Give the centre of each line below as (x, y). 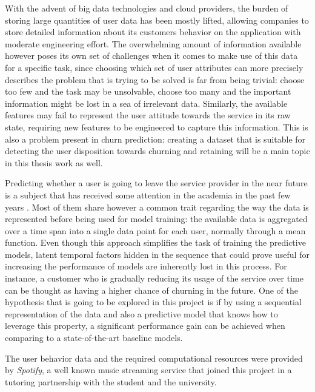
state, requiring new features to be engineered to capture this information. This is (157, 127)
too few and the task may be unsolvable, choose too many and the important (148, 91)
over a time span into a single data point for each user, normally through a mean (155, 230)
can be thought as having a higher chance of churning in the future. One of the (152, 290)
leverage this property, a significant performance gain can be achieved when (145, 326)
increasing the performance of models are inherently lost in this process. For (146, 266)
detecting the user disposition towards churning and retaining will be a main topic (157, 151)
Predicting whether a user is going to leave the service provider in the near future (156, 183)
